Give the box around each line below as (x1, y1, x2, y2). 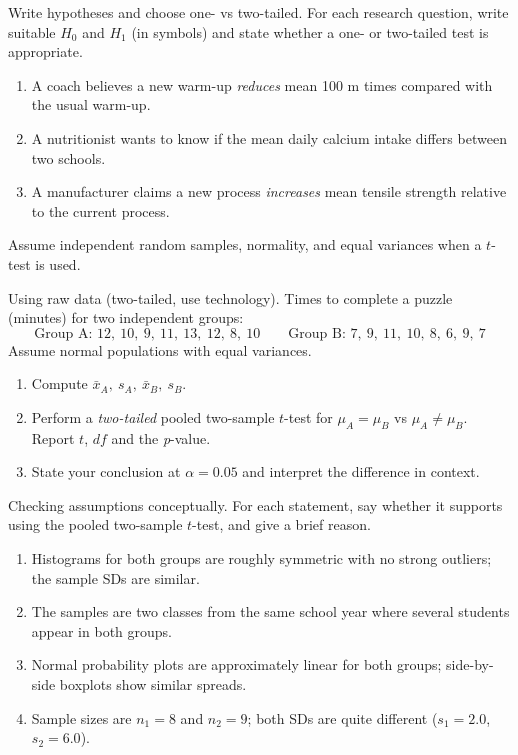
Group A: (34, 326, 93, 341)
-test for (284, 406, 333, 427)
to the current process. (31, 200, 170, 221)
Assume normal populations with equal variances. (8, 339, 312, 360)
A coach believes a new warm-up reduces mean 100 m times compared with (31, 74, 493, 95)
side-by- (446, 654, 494, 675)
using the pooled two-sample (8, 514, 183, 535)
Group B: (288, 326, 346, 341)
